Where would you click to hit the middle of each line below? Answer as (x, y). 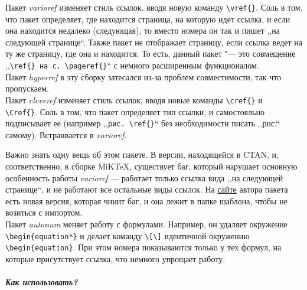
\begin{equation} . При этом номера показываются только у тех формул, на (143, 247)
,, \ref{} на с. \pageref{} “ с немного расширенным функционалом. (132, 65)
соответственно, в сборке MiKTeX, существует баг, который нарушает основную (151, 166)
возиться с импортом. (44, 212)
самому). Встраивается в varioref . (66, 134)
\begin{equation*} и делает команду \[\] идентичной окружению (128, 235)
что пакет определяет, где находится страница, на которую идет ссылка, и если (148, 19)
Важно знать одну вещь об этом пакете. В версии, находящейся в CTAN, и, (142, 154)
